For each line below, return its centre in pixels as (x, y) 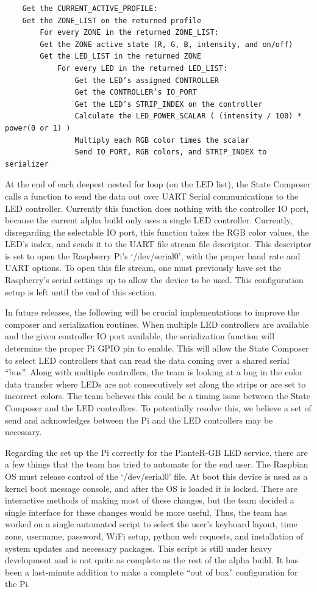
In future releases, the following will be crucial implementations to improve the (152, 312)
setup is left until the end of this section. (81, 291)
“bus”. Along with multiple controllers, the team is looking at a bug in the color (154, 372)
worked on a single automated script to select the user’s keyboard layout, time (151, 524)
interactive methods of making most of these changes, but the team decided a (150, 500)
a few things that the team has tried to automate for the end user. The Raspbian (157, 464)
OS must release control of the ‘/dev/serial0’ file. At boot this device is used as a (156, 476)
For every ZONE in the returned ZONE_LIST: (129, 33)
